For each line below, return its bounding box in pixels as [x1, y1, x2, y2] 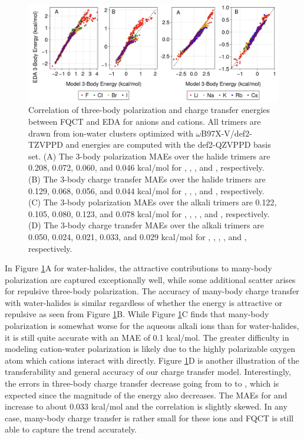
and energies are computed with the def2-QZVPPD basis [65, 138, 271, 151]
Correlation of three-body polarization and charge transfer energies [28, 104, 270, 116]
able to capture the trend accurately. [5, 423, 137, 435]
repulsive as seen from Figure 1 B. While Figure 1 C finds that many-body [5, 308, 269, 320]
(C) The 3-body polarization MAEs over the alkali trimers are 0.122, [28, 196, 277, 208]
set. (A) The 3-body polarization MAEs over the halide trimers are [28, 149, 270, 162]
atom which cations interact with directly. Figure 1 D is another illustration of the [5, 354, 299, 366]
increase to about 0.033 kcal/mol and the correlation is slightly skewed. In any [5, 400, 288, 413]
